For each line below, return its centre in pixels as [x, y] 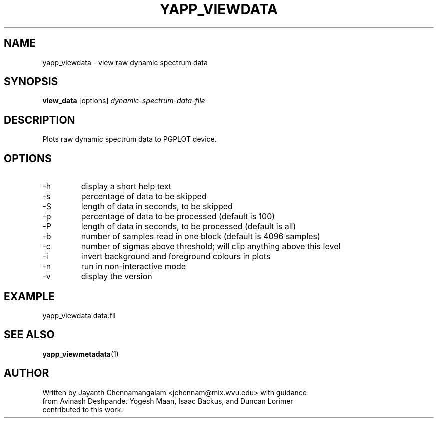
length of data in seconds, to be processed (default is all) [189, 226]
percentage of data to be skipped [144, 197]
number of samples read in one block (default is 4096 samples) [201, 236]
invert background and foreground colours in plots [176, 256]
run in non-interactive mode [134, 266]
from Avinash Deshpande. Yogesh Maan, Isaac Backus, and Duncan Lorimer [168, 401]
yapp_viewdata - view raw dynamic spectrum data [125, 62]
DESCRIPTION [40, 120]
